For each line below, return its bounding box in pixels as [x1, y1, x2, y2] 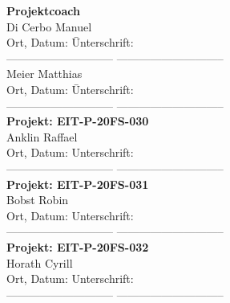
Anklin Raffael [6, 128, 78, 145]
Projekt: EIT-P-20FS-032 [6, 238, 149, 255]
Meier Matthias [6, 65, 83, 82]
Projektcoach [6, 2, 80, 18]
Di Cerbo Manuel [6, 18, 92, 35]
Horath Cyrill [6, 254, 73, 271]
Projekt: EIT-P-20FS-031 [6, 175, 149, 192]
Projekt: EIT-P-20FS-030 [6, 113, 149, 129]
